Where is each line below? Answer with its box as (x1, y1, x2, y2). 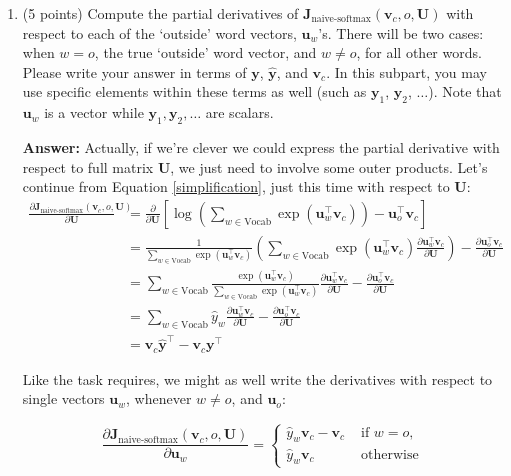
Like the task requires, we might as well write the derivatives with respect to (22, 368, 493, 389)
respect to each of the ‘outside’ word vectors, (22, 22, 297, 43)
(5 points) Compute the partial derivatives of (22, 3, 299, 23)
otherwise (360, 447, 419, 462)
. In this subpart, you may (326, 61, 487, 82)
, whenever (126, 388, 192, 409)
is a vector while (44, 102, 144, 123)
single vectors (22, 388, 105, 409)
